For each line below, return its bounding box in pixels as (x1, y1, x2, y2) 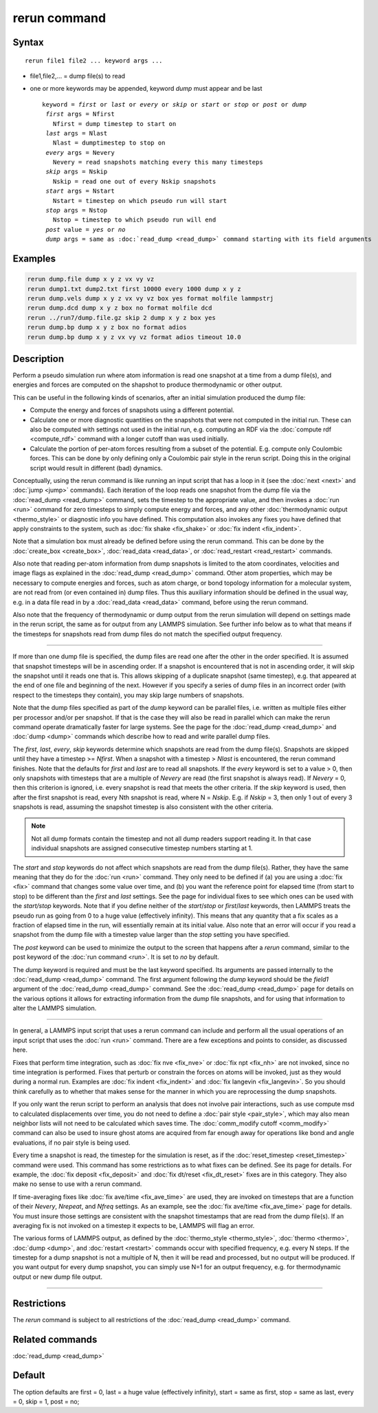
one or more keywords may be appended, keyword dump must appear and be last (30, 85, 263, 93)
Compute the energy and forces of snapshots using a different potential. (30, 406, 235, 414)
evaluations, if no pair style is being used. (12, 1139, 131, 1147)
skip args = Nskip (45, 168, 108, 175)
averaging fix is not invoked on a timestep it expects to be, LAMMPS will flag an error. (12, 1221, 255, 1229)
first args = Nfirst (45, 110, 115, 118)
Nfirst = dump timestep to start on (52, 120, 177, 127)
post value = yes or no (45, 226, 126, 233)
